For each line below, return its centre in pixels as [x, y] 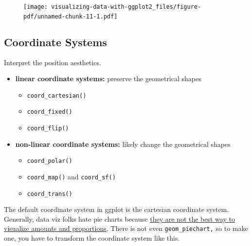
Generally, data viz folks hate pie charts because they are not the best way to [119, 219]
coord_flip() [48, 129]
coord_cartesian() [57, 96]
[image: [36, 7]
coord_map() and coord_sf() [71, 176]
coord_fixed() [50, 112]
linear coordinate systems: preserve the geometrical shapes [108, 79]
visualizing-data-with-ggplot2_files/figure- [126, 7]
